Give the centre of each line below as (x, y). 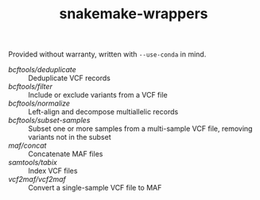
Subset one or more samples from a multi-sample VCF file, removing (140, 129)
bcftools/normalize (39, 103)
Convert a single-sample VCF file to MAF (95, 188)
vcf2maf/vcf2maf (37, 179)
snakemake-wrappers (134, 14)
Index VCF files (53, 171)
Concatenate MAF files (66, 154)
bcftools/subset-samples (49, 121)
